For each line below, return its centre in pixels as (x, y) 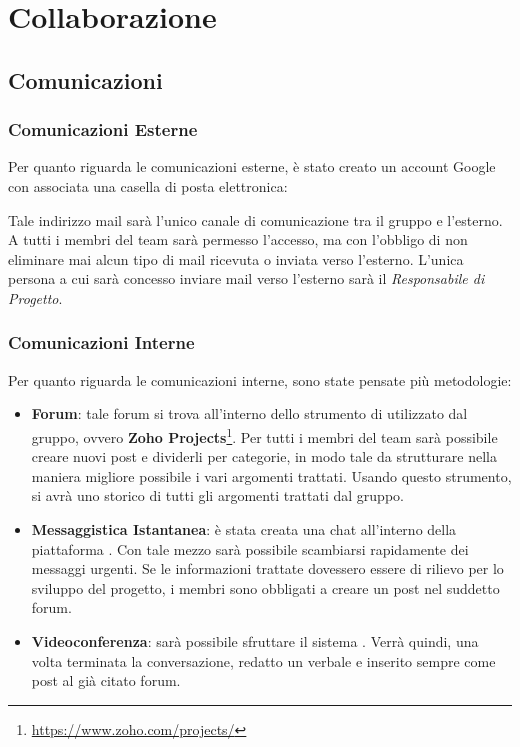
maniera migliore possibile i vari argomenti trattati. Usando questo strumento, (271, 475)
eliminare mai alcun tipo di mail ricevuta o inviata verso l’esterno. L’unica (236, 258)
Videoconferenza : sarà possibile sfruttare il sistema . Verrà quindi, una (255, 640)
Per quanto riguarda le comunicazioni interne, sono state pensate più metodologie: (260, 379)
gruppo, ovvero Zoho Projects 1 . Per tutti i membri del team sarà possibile (264, 435)
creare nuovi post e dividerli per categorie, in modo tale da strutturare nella (264, 456)
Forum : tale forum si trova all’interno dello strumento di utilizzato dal (249, 413)
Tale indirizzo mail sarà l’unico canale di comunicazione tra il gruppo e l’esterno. (255, 219)
